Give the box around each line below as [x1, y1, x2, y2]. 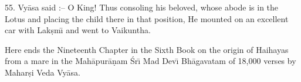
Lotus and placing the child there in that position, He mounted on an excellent [5, 12, 289, 24]
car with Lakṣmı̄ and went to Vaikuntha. [5, 24, 151, 36]
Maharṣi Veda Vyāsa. [5, 66, 80, 78]
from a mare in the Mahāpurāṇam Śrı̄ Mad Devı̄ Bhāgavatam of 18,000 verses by [5, 55, 296, 67]
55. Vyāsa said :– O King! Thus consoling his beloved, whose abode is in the [5, 1, 279, 13]
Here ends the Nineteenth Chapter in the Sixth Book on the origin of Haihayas [5, 43, 289, 55]
